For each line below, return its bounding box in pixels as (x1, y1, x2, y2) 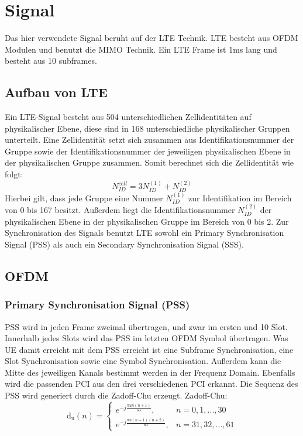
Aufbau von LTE (5, 83, 108, 101)
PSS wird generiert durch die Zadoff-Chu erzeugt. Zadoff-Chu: (5, 389, 228, 401)
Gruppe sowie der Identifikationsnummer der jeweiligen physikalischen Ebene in (5, 145, 291, 157)
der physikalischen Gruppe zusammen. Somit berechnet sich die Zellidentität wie (5, 156, 294, 169)
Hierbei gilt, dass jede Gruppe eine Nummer (5, 191, 163, 204)
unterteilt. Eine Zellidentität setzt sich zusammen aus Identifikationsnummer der (5, 133, 294, 146)
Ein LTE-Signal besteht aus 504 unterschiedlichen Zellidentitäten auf (5, 111, 252, 123)
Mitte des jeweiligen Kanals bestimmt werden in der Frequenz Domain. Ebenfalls (5, 366, 295, 378)
